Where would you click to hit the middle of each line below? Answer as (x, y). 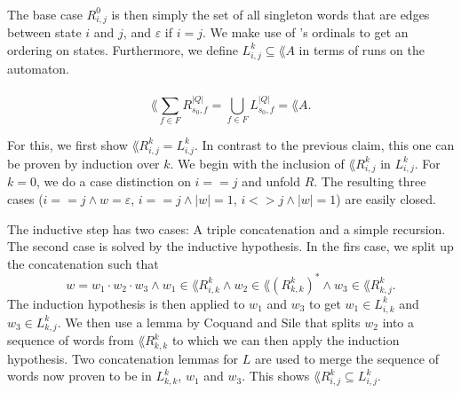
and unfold (271, 181)
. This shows (276, 376)
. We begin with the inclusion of (257, 163)
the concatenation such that (83, 263)
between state (44, 32)
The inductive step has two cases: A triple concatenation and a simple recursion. (227, 228)
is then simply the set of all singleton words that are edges (270, 14)
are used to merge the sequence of (346, 358)
